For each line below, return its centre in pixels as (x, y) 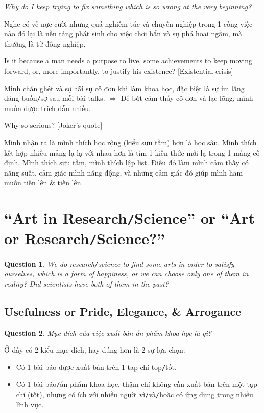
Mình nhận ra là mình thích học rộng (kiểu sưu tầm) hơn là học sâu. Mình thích (130, 142)
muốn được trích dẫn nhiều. (48, 108)
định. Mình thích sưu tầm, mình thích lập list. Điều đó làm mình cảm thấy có (126, 162)
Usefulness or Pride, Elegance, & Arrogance (123, 311)
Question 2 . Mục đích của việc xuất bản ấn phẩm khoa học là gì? (108, 332)
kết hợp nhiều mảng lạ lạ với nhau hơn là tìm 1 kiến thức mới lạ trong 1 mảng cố (132, 152)
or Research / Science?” (85, 238)
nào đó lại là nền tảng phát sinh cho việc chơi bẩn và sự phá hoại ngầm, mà (123, 34)
